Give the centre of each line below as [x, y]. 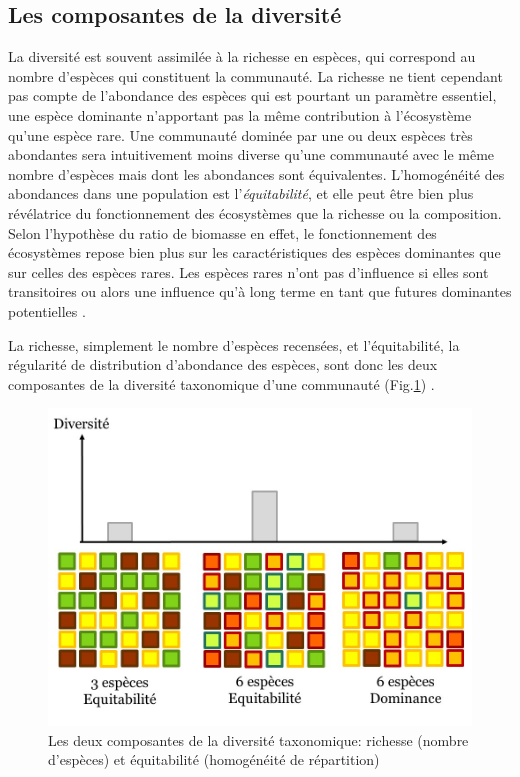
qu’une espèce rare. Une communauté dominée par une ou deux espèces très [240, 134]
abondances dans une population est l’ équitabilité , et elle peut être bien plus [241, 193]
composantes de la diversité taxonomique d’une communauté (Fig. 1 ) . [221, 383]
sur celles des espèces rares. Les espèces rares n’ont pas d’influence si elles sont [248, 271]
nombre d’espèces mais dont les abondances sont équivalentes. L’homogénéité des [256, 173]
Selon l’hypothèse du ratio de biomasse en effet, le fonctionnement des [222, 232]
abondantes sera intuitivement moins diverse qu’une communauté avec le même [251, 154]
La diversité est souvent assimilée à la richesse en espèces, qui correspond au [242, 56]
